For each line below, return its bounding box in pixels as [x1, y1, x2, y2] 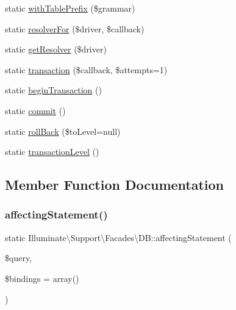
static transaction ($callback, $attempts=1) [5, 63, 168, 76]
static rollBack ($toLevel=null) [5, 124, 121, 137]
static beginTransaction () [5, 84, 102, 96]
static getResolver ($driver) [5, 43, 107, 56]
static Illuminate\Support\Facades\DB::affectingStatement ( [5, 231, 232, 243]
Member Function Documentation [5, 175, 224, 194]
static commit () [5, 104, 66, 117]
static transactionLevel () [5, 145, 99, 158]
